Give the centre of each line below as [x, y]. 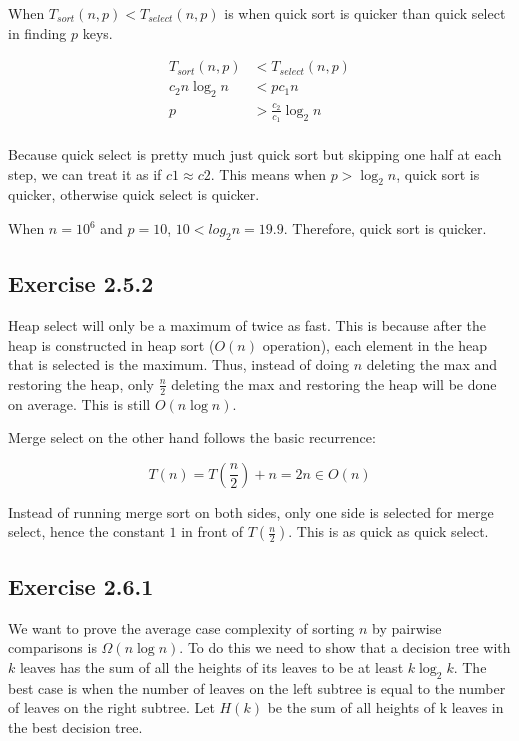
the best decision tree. [75, 726]
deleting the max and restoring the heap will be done [334, 383]
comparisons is [52, 647]
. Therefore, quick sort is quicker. [385, 228]
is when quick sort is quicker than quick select [365, 13]
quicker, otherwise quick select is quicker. [134, 194]
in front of [212, 531]
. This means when [268, 173]
